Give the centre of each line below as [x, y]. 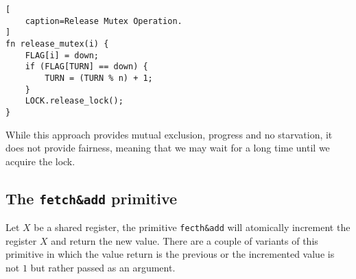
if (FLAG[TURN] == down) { [86, 67]
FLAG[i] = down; [62, 55]
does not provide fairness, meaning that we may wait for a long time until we [168, 148]
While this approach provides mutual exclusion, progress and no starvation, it [169, 134]
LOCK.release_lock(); [74, 101]
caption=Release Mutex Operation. [104, 21]
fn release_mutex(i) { [57, 44]
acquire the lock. [40, 161]
